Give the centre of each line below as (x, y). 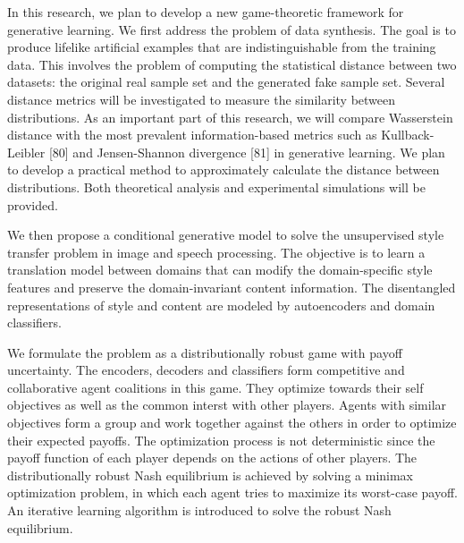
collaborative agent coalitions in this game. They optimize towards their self (215, 387)
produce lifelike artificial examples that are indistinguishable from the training (222, 47)
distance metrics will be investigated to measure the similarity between (202, 99)
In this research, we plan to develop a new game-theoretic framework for (206, 12)
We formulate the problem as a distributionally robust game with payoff (205, 352)
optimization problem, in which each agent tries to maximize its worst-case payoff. (232, 492)
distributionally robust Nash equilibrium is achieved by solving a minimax (211, 475)
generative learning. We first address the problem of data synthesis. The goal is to (232, 29)
